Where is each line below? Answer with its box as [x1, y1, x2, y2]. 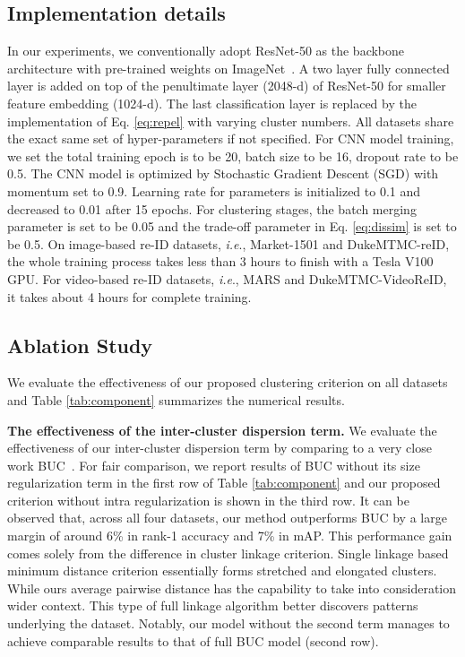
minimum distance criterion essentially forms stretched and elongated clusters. [7, 561, 437, 580]
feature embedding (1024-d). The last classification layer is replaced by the [7, 93, 417, 112]
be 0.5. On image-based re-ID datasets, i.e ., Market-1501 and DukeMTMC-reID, [7, 234, 450, 253]
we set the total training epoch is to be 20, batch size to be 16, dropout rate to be [7, 146, 459, 165]
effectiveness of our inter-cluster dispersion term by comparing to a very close [7, 438, 432, 457]
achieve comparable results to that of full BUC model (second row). [7, 631, 379, 650]
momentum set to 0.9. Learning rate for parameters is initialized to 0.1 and [7, 181, 421, 200]
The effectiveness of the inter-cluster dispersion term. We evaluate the [7, 420, 437, 439]
